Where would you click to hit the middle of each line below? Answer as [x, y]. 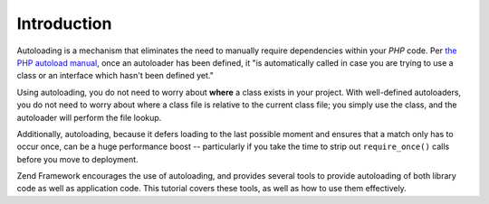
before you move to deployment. [78, 159]
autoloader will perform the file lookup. [89, 117]
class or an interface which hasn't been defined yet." [115, 76]
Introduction [64, 23]
